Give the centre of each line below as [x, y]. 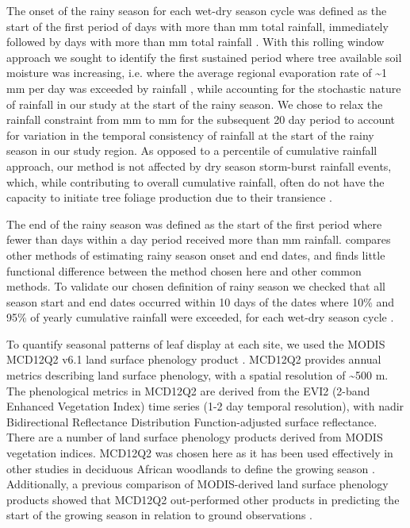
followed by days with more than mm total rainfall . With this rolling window [195, 42]
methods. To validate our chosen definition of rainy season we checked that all [196, 286]
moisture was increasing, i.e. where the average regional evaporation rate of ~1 [197, 73]
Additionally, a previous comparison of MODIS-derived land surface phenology [197, 484]
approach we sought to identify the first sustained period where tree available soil [204, 57]
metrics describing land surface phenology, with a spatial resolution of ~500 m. [197, 375]
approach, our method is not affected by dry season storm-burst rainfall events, [199, 166]
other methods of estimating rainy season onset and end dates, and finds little [196, 254]
